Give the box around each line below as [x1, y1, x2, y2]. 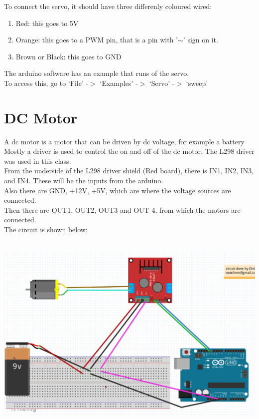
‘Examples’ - [100, 77, 138, 88]
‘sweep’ [186, 77, 208, 88]
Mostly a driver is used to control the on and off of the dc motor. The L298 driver [4, 146, 255, 156]
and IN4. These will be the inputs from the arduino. [4, 175, 163, 186]
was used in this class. [4, 155, 71, 166]
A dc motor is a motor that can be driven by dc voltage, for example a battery [4, 136, 245, 146]
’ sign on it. [183, 34, 218, 45]
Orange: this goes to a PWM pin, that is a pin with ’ [15, 34, 178, 45]
